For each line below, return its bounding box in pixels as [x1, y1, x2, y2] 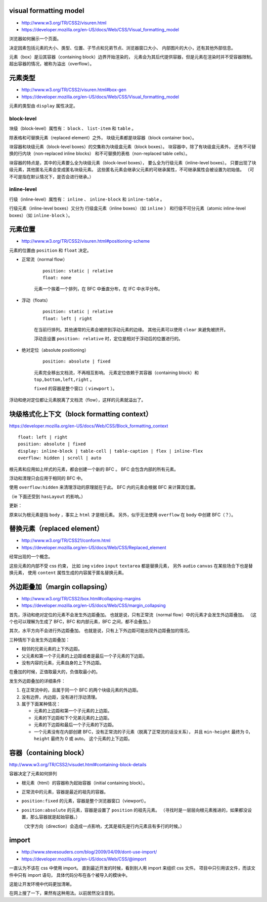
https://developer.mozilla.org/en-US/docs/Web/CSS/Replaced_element [21, 544, 167, 550]
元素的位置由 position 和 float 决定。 [9, 247, 91, 253]
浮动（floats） [21, 297, 50, 303]
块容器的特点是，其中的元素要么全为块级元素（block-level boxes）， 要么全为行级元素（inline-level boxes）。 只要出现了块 [9, 159, 257, 165]
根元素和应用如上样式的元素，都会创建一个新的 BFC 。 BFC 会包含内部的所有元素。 [9, 466, 179, 472]
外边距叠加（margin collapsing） [9, 583, 111, 591]
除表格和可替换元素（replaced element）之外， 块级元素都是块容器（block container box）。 [9, 134, 197, 141]
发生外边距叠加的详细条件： [9, 678, 66, 684]
